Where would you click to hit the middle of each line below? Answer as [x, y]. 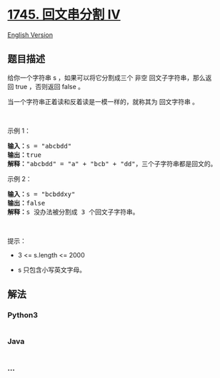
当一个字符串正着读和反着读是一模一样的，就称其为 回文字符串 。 [103, 101]
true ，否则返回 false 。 [50, 86]
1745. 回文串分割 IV [64, 15]
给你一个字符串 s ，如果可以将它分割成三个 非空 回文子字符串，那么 [106, 77]
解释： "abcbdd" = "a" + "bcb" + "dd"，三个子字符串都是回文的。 [112, 164]
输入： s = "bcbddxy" [41, 194]
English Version [30, 35]
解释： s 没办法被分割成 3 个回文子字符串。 [73, 212]
